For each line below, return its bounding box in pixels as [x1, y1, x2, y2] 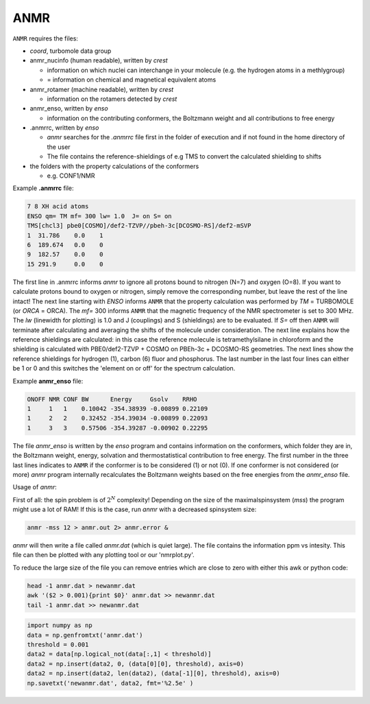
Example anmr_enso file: [12, 377, 84, 385]
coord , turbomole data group [29, 47, 112, 55]
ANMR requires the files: [12, 34, 79, 43]
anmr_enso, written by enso [29, 104, 109, 113]
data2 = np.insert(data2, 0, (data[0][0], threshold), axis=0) [27, 659, 245, 668]
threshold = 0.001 [27, 640, 89, 648]
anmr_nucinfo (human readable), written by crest [29, 56, 168, 64]
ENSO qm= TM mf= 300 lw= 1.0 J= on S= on [27, 212, 172, 220]
